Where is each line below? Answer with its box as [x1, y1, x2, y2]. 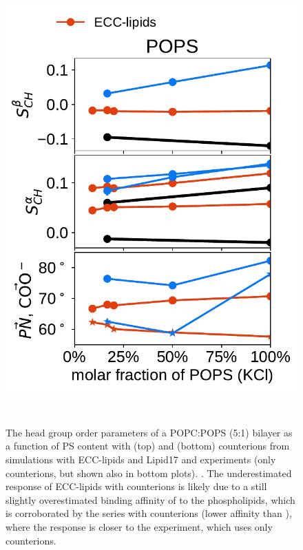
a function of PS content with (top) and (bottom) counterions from [6, 438, 290, 453]
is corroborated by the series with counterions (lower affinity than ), [6, 506, 292, 520]
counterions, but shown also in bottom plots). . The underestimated [6, 465, 292, 480]
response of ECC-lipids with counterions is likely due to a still [6, 479, 267, 494]
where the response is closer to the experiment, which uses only [6, 519, 273, 533]
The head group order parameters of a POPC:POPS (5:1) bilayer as [6, 425, 293, 439]
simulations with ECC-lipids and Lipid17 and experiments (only [6, 452, 276, 466]
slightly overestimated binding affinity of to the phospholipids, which [6, 492, 295, 507]
